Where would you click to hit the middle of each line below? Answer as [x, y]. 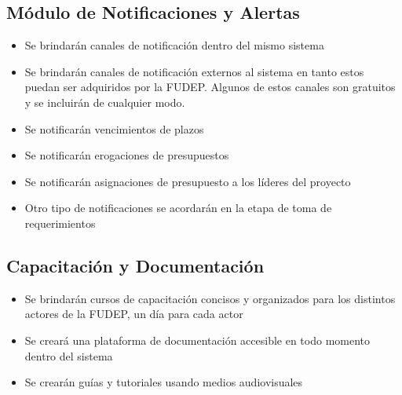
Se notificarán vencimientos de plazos [114, 128]
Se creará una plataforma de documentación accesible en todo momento [197, 340]
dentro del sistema [69, 355]
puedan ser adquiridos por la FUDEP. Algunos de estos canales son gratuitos [210, 87]
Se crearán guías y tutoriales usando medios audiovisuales [164, 382]
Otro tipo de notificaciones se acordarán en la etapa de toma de [178, 208]
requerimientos [60, 223]
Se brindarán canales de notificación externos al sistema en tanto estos [194, 71]
